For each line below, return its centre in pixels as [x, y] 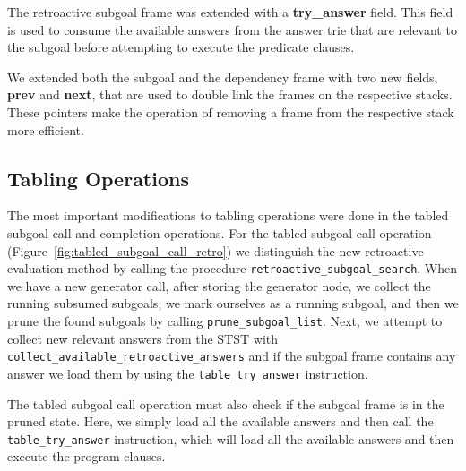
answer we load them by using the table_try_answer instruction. [188, 373]
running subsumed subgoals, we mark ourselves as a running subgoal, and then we [233, 303]
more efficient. [46, 129]
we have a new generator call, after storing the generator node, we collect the [219, 285]
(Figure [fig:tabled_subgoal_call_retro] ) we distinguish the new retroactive [216, 250]
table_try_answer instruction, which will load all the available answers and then [231, 438]
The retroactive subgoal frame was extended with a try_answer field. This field [230, 12]
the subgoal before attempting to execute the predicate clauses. [181, 47]
